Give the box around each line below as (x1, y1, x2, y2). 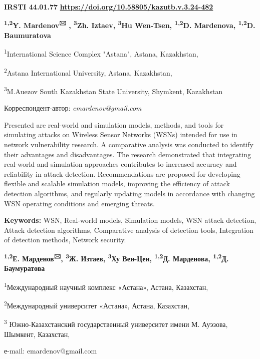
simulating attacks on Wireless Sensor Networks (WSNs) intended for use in (4, 129, 237, 140)
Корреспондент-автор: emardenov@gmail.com (4, 103, 142, 113)
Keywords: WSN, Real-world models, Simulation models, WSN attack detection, (4, 215, 256, 225)
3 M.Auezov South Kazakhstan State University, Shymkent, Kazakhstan (4, 84, 223, 96)
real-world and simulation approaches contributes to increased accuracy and (4, 159, 237, 169)
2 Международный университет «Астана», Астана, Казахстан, (4, 299, 189, 310)
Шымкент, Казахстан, (4, 328, 70, 339)
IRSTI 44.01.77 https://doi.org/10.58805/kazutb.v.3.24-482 (4, 2, 213, 12)
